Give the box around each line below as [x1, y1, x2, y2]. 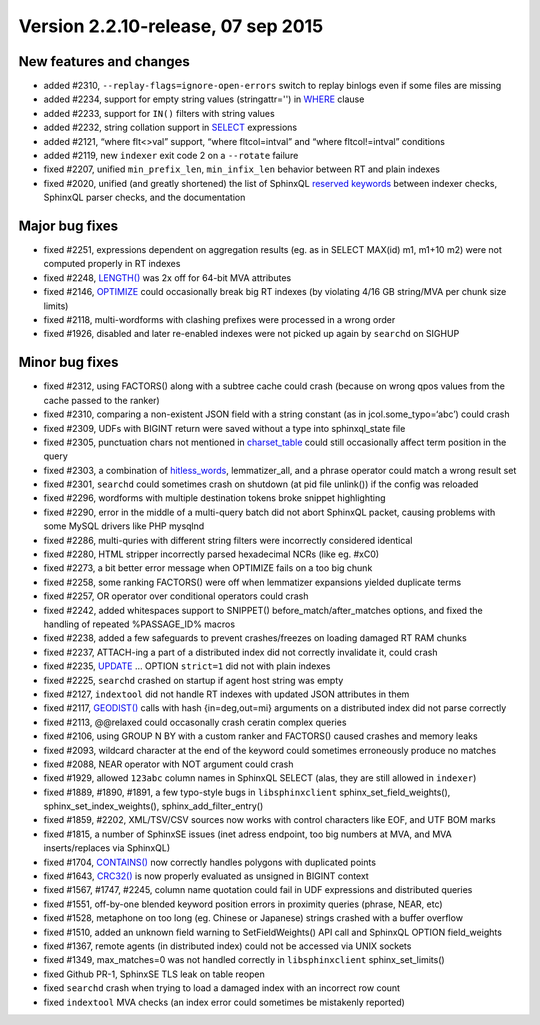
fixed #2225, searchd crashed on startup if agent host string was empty [43, 674, 344, 686]
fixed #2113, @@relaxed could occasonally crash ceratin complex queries [43, 716, 347, 728]
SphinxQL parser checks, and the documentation [43, 191, 246, 204]
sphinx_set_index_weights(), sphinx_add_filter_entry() [43, 800, 264, 812]
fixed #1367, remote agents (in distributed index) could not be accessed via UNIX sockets [43, 940, 412, 952]
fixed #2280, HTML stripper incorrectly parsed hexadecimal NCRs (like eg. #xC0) [43, 548, 380, 560]
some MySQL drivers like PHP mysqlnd [43, 520, 205, 532]
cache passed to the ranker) [43, 394, 160, 406]
